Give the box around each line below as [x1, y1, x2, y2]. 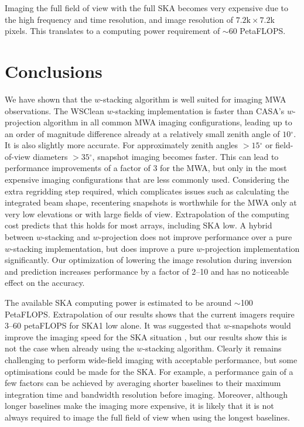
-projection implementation [202, 242, 300, 254]
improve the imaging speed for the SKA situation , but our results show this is [5, 330, 287, 343]
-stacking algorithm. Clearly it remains [142, 342, 282, 354]
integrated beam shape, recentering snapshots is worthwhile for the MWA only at [5, 196, 297, 209]
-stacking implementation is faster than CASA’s [112, 104, 285, 117]
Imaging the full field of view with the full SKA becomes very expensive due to [5, 2, 288, 13]
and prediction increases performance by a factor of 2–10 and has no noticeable [5, 265, 289, 277]
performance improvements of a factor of [5, 162, 151, 174]
